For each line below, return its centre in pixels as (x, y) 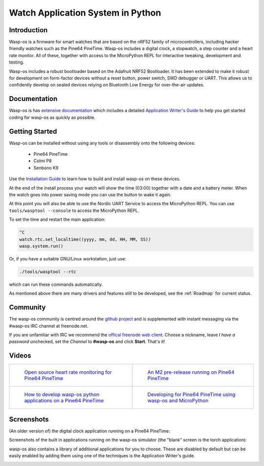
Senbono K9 (46, 168)
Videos (20, 356)
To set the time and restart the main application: (57, 219)
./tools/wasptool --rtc (48, 272)
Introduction (28, 30)
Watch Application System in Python (85, 13)
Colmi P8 (43, 161)
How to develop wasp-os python (62, 395)
